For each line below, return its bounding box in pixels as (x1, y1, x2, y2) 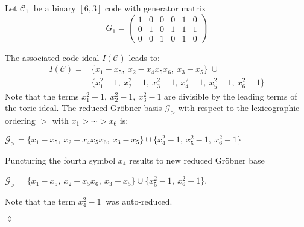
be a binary (33, 2, 76, 14)
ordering (5, 114, 36, 127)
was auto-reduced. (106, 194, 173, 207)
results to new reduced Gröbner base (129, 153, 265, 166)
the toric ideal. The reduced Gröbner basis (5, 101, 162, 114)
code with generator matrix (104, 2, 206, 14)
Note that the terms (5, 89, 79, 102)
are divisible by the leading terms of (164, 89, 297, 102)
